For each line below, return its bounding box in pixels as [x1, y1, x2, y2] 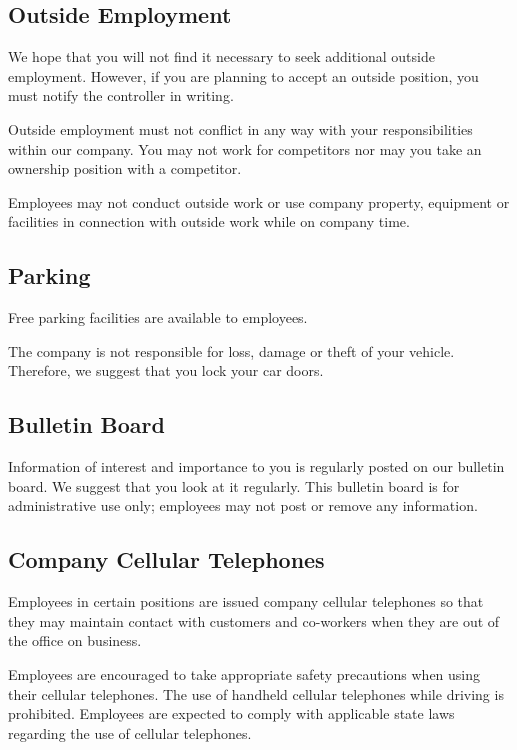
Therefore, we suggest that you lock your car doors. [8, 360, 324, 381]
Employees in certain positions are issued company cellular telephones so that [8, 591, 484, 612]
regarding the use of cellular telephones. [8, 722, 252, 743]
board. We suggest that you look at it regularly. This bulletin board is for [8, 475, 460, 496]
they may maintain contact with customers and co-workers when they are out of [8, 610, 500, 631]
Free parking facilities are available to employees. [8, 307, 308, 328]
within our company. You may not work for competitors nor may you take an [8, 138, 482, 159]
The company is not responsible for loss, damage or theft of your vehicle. [8, 340, 455, 361]
